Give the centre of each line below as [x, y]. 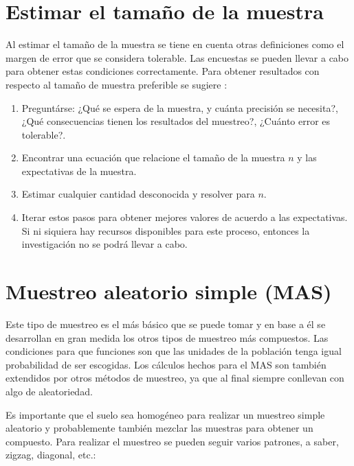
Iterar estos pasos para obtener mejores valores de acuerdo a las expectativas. [185, 217]
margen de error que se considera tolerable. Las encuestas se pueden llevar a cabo [177, 57]
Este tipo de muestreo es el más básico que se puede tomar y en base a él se [166, 324]
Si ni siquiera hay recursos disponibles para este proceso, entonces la [166, 230]
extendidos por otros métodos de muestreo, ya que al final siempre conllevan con [175, 378]
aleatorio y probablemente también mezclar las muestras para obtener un [159, 428]
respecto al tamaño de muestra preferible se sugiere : [117, 84]
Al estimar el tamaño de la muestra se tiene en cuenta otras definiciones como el [175, 44]
